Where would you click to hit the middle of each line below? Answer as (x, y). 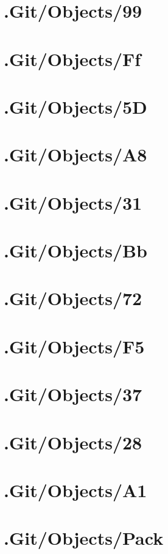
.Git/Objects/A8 (75, 154)
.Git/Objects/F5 (74, 346)
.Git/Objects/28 (73, 442)
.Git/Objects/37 (73, 394)
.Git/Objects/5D (75, 106)
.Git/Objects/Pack (84, 538)
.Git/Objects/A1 (75, 489)
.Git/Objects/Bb (75, 250)
